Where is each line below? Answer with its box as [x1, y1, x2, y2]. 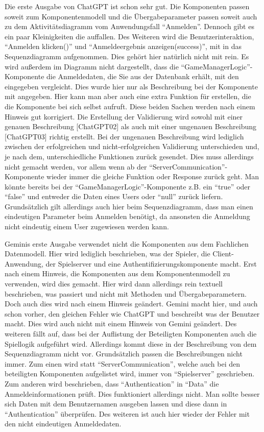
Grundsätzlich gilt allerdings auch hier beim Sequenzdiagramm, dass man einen [5, 201, 253, 211]
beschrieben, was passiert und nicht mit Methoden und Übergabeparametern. [5, 288, 247, 299]
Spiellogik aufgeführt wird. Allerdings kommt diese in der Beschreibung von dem [5, 338, 257, 349]
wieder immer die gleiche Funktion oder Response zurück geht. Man [46, 171, 259, 182]
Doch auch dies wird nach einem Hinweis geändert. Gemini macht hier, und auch [5, 298, 258, 309]
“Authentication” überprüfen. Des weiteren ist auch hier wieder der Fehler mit [5, 408, 250, 419]
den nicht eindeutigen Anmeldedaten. [5, 418, 122, 429]
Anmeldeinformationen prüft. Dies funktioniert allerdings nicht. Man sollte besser [5, 388, 260, 399]
